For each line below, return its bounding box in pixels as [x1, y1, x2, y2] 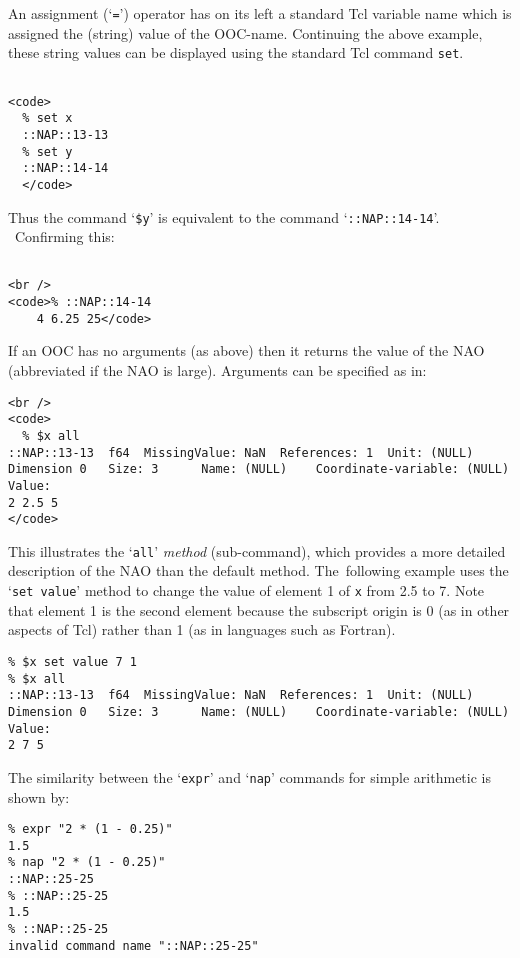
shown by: [8, 786, 70, 807]
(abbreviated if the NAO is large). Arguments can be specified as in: [8, 359, 427, 380]
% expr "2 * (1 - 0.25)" [8, 822, 173, 837]
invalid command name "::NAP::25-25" [8, 938, 259, 953]
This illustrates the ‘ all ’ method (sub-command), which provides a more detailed [8, 540, 506, 561]
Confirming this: [14, 226, 115, 247]
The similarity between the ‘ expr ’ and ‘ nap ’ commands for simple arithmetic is [8, 766, 491, 787]
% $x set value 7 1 [8, 654, 137, 669]
